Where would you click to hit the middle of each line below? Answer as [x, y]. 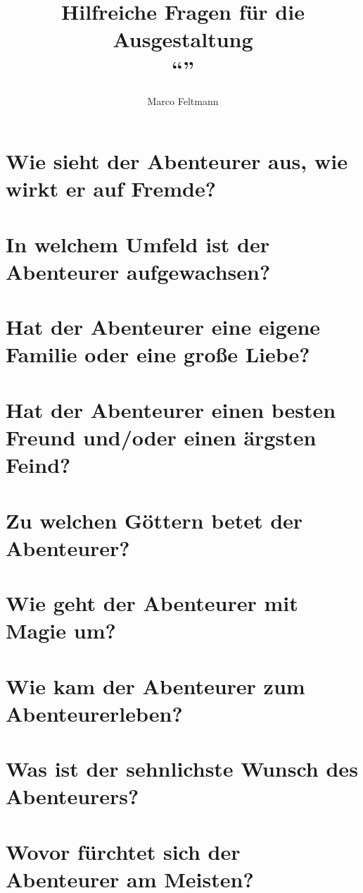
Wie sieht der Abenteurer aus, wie [177, 161]
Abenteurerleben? [94, 713]
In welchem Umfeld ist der [138, 244]
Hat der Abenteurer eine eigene [163, 327]
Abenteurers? [72, 796]
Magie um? [61, 630]
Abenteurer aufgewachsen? [138, 271]
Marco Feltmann [183, 100]
